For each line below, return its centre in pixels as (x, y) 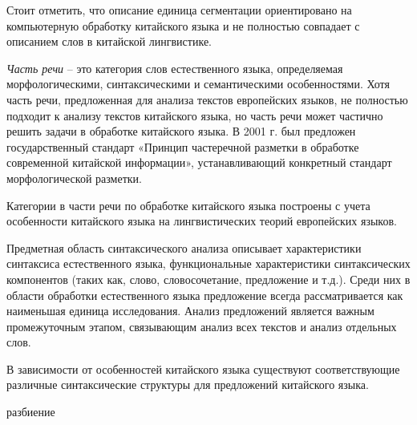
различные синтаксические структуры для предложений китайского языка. (188, 385)
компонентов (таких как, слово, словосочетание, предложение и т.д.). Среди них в (208, 279)
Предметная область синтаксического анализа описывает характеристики (184, 247)
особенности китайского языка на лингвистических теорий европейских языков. (202, 221)
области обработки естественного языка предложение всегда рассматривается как (205, 295)
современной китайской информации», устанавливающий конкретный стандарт (199, 162)
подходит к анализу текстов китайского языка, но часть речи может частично (195, 115)
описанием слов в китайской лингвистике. (109, 41)
